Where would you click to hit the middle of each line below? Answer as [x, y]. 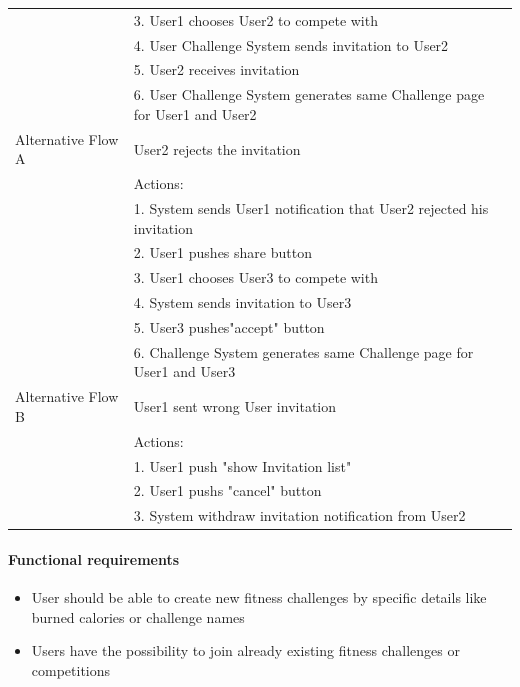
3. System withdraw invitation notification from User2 [299, 515]
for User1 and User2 [195, 113]
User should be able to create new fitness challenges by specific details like [259, 597]
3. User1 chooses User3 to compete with [255, 277]
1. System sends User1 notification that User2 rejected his [311, 208]
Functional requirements [94, 558]
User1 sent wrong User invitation [235, 406]
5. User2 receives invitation [216, 69]
